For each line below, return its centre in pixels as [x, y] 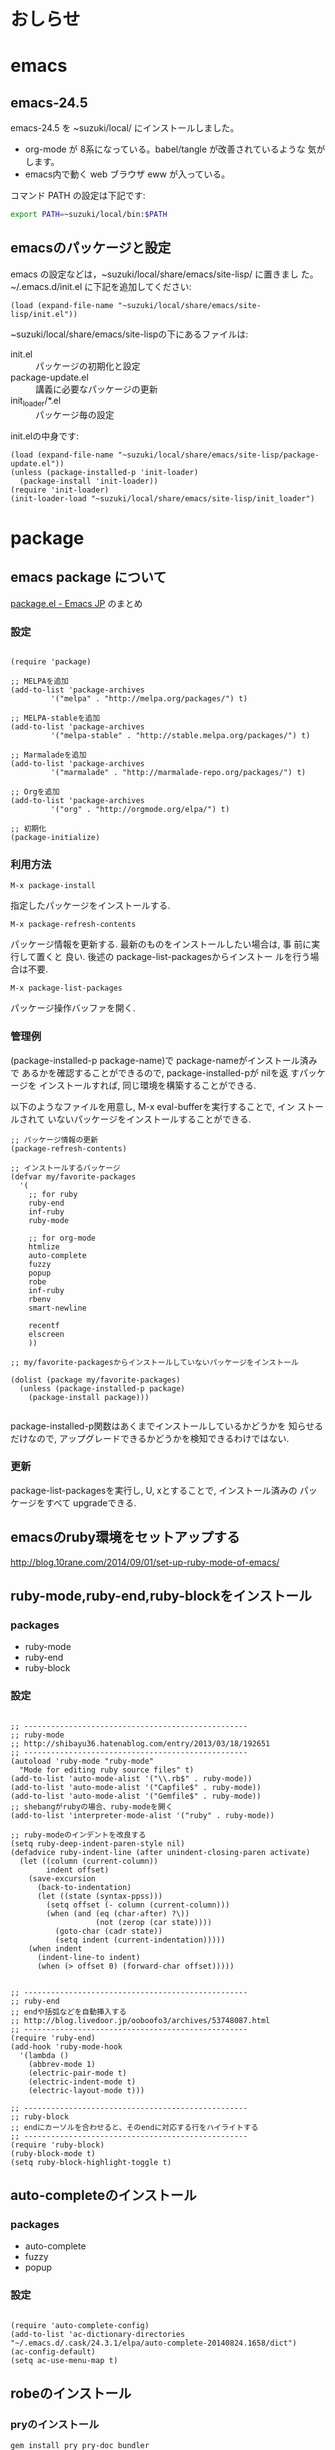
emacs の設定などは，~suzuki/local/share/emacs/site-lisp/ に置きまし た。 [164, 274]
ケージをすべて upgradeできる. [73, 1502]
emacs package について [88, 577]
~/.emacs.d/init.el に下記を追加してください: [101, 286]
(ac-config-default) [53, 2351]
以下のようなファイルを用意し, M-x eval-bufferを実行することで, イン [152, 1106]
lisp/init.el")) [44, 314]
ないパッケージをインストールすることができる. [154, 1119]
